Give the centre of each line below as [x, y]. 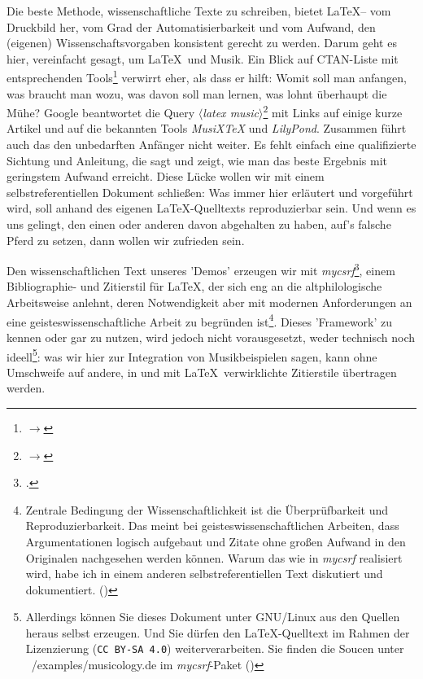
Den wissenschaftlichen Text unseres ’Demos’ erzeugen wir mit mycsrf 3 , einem [201, 269]
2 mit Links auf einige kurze [333, 111]
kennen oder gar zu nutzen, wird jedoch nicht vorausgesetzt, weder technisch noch [211, 337]
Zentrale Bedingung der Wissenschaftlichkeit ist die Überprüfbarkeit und [207, 509]
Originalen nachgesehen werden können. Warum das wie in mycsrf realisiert [214, 557]
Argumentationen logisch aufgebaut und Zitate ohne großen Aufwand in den [216, 541]
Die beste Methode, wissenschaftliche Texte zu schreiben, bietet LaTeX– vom [199, 11]
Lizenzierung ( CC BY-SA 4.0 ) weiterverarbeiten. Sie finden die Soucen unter [215, 648]
